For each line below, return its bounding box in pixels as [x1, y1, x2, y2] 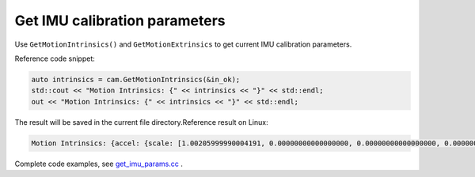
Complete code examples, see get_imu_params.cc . [14, 159, 184, 168]
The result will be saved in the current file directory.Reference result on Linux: [14, 117, 268, 126]
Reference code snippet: [14, 54, 95, 63]
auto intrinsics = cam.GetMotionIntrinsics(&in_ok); [31, 75, 241, 84]
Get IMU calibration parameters [14, 12, 226, 29]
